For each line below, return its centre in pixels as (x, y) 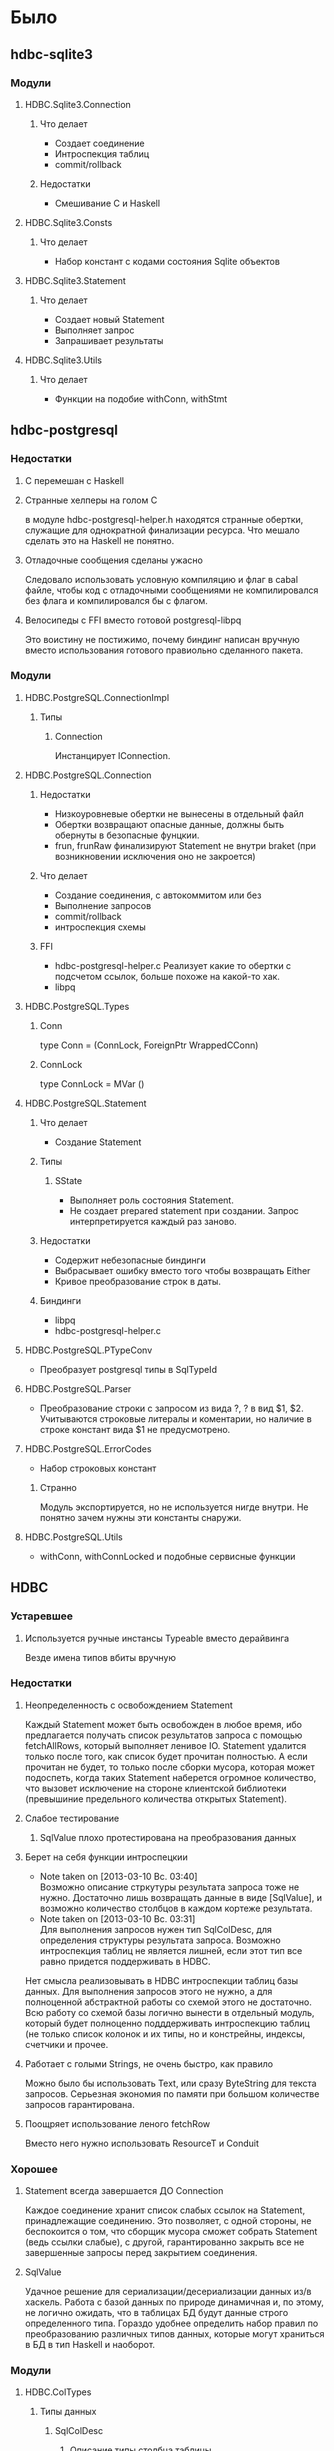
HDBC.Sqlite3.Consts (68, 222)
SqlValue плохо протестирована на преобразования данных (168, 1837)
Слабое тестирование (72, 1818)
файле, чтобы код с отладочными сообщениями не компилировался (171, 590)
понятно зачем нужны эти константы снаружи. (140, 1517)
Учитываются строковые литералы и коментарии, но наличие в (175, 1418)
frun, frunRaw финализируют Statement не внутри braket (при (185, 845)
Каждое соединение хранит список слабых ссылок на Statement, (165, 2210)
